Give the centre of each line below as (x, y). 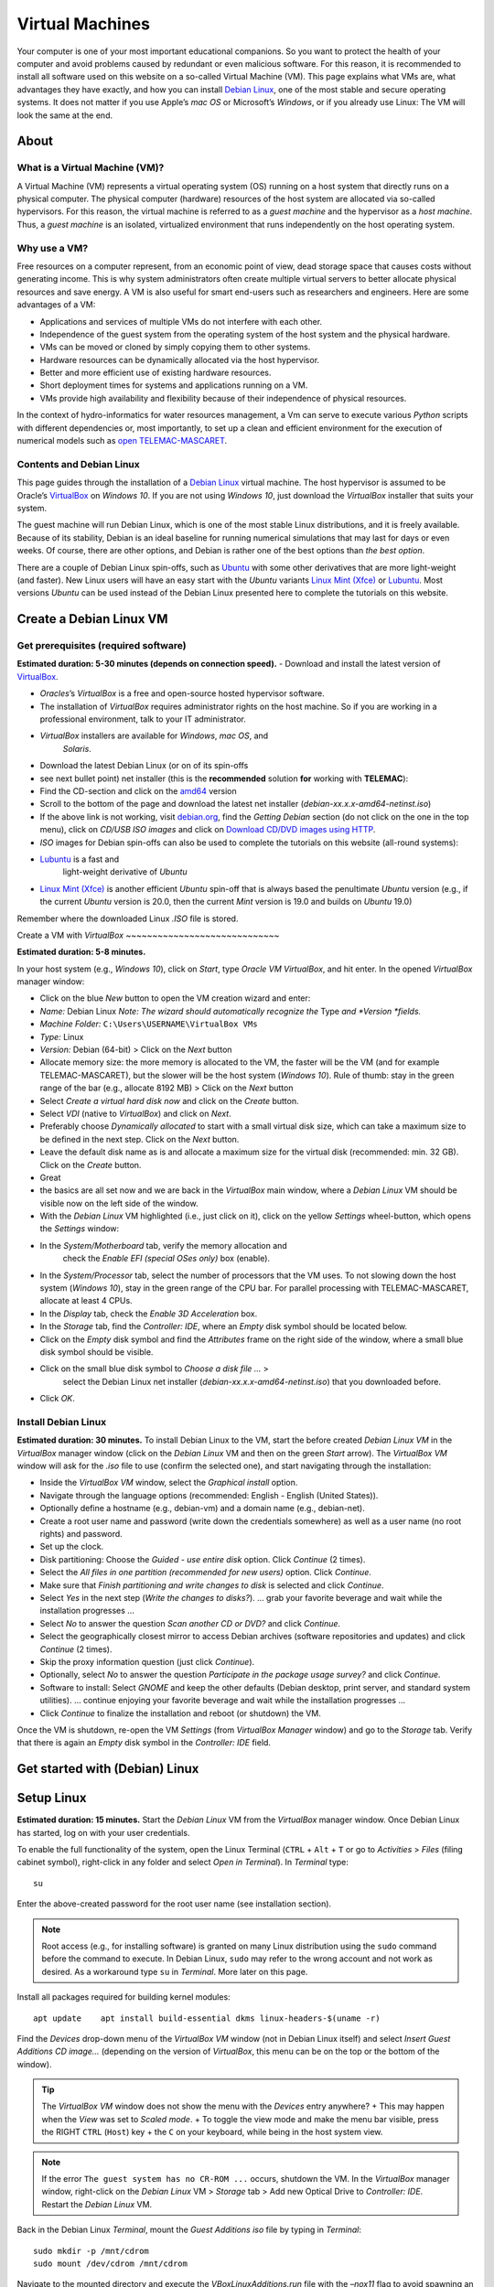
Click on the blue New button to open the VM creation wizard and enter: (175, 998)
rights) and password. (81, 1534)
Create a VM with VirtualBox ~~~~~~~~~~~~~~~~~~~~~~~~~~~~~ (148, 935)
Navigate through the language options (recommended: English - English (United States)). (209, 1495)
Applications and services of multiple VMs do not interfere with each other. (181, 321)
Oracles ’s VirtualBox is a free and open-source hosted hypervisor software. (182, 693)
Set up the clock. (72, 1547)
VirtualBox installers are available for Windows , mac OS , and (154, 735)
